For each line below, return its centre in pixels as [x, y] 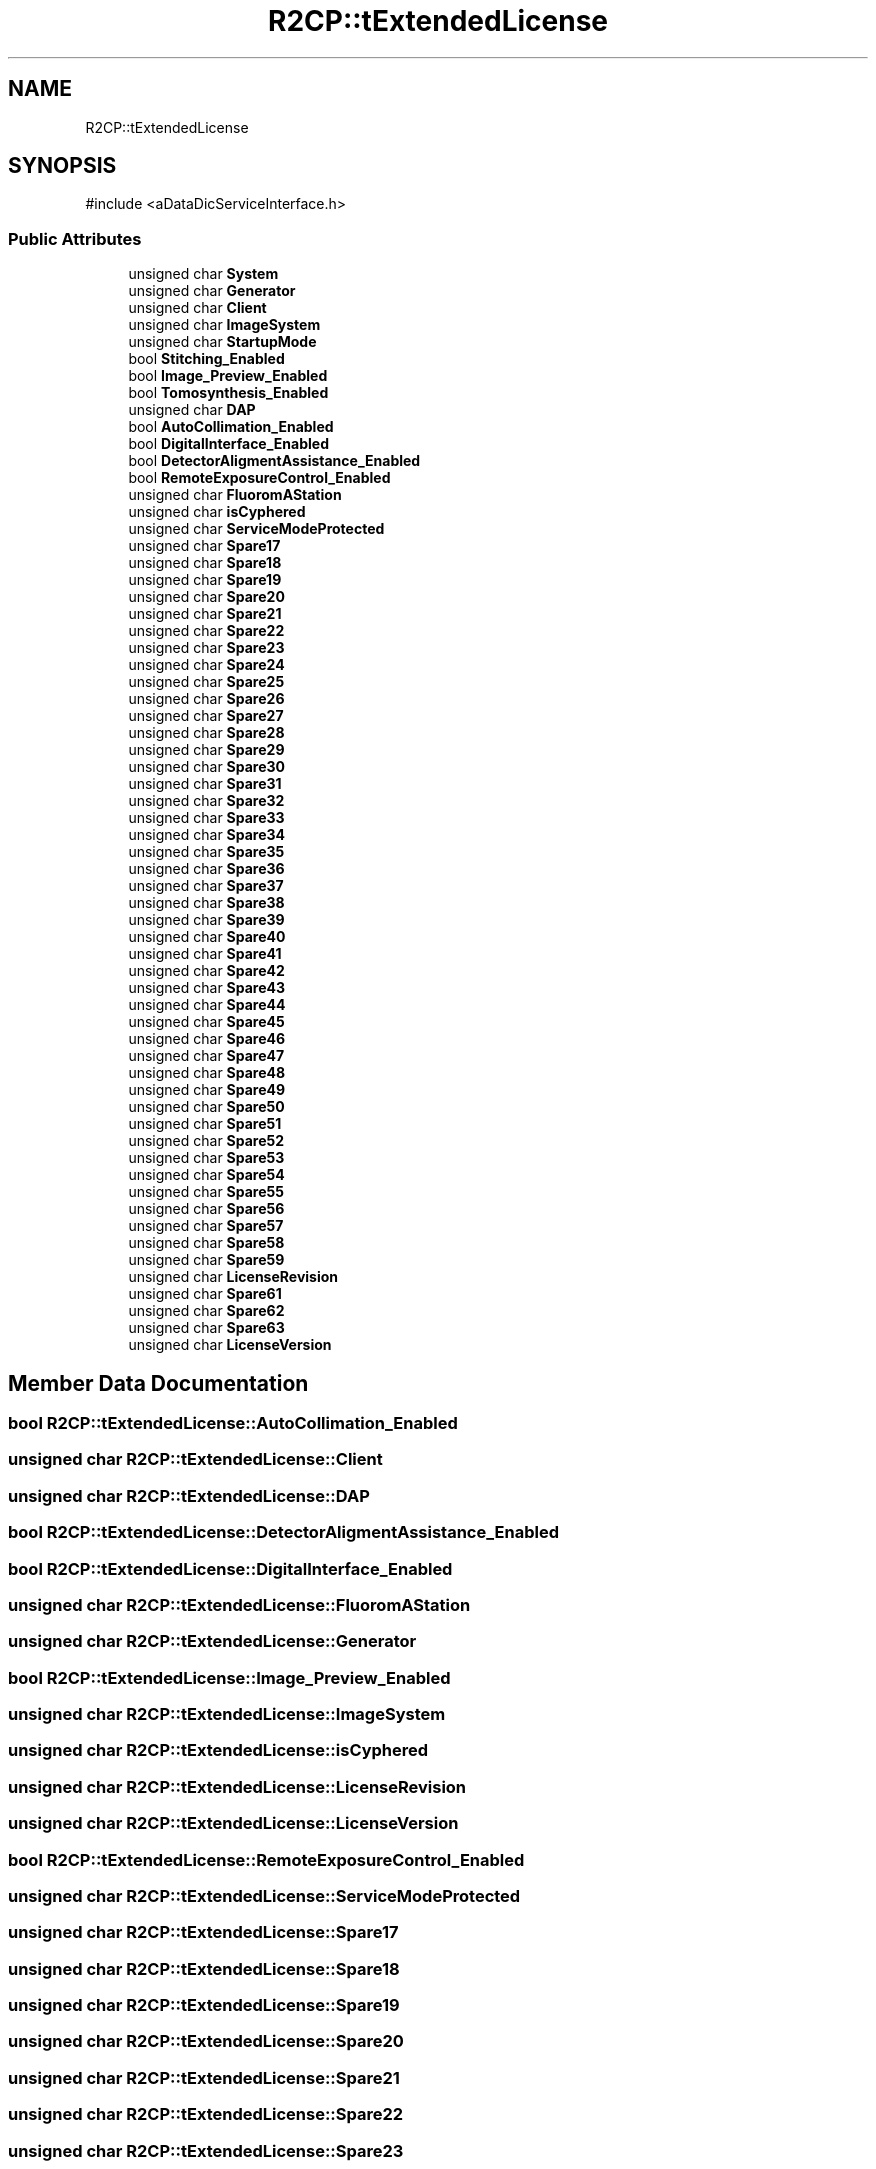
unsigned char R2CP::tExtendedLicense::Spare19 [204, 2005]
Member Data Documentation [158, 1383]
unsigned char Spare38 [206, 903]
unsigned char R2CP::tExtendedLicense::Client [195, 1459]
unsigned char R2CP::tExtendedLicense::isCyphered [218, 1750]
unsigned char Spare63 [206, 1328]
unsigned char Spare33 [206, 818]
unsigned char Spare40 [207, 937]
